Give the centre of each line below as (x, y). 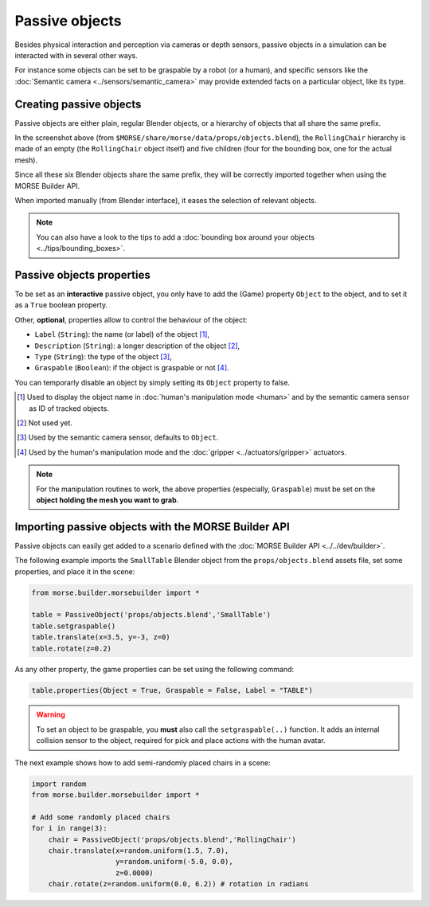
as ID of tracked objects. (69, 408)
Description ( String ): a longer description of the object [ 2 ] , (137, 346)
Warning (51, 715)
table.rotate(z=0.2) (71, 648)
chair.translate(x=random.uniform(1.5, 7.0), (139, 850)
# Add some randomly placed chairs (101, 817)
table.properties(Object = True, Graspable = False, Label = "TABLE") (172, 690)
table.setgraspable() (74, 626)
